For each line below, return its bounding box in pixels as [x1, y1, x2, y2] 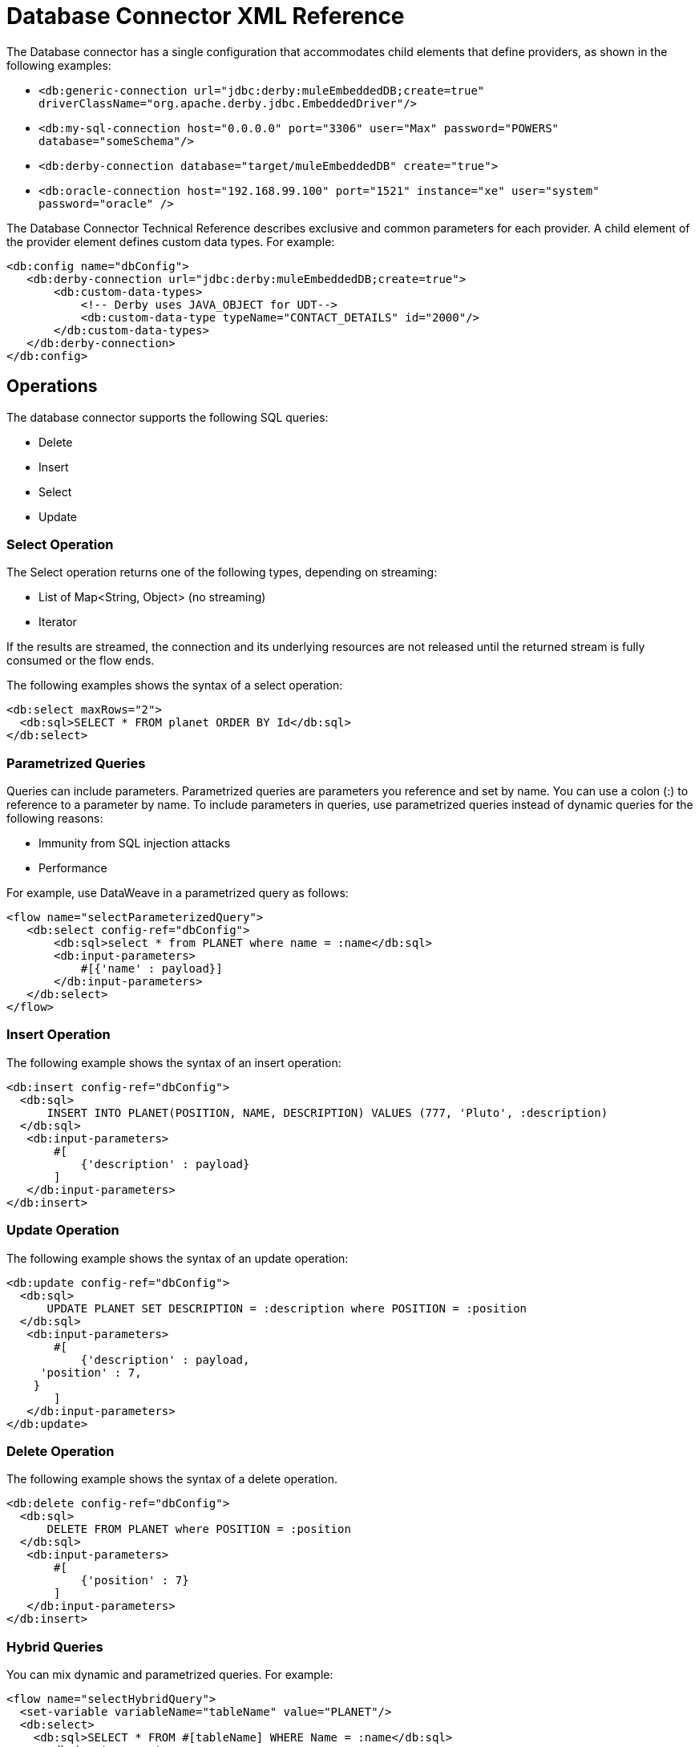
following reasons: [6, 811, 103, 826]
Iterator [38, 615, 77, 629]
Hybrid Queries [6, 1638, 103, 1655]
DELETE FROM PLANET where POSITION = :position [46, 1523, 351, 1536]
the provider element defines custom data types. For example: [6, 234, 335, 249]
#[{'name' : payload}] [80, 962, 223, 976]
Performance [38, 861, 107, 876]
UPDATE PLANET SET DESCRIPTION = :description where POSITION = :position [46, 1301, 527, 1315]
